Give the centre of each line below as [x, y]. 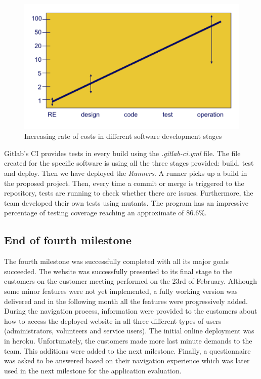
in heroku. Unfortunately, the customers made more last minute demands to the [128, 340]
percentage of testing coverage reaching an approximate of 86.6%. [105, 213]
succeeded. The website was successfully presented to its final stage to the [118, 271]
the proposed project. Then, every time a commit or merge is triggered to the [124, 183]
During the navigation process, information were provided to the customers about [131, 311]
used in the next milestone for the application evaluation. [93, 370]
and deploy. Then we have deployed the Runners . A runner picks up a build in [126, 173]
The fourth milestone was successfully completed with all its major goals [116, 261]
